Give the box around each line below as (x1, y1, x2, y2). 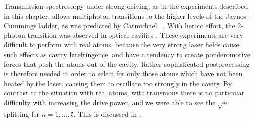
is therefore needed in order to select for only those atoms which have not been (4, 68, 243, 79)
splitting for (4, 108, 40, 119)
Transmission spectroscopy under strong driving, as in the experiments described (4, 1, 248, 11)
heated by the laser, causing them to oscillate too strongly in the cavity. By (4, 78, 232, 88)
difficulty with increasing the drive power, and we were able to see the (4, 97, 216, 107)
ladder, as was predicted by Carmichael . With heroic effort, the (38, 20, 235, 30)
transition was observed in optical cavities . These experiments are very (27, 30, 243, 40)
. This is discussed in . (74, 108, 141, 119)
